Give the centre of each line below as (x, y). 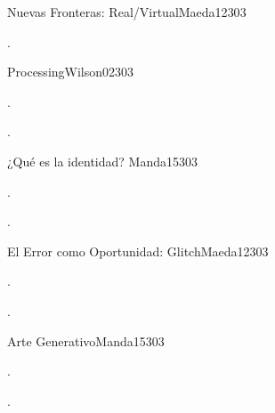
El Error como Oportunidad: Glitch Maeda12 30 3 (138, 251)
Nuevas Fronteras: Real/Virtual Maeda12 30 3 (127, 12)
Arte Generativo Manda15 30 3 (86, 340)
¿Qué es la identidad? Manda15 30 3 (102, 161)
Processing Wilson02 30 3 (71, 72)
